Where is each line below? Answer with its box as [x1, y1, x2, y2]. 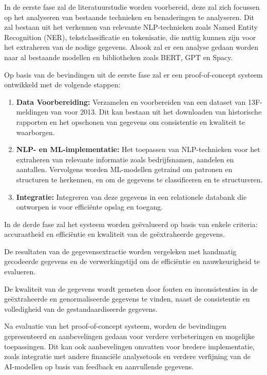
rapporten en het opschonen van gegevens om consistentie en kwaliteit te [16, 116, 245, 127]
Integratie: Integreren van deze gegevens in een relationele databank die [16, 191, 247, 202]
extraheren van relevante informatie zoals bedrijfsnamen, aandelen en [16, 154, 234, 164]
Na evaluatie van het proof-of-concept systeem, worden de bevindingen [4, 321, 226, 331]
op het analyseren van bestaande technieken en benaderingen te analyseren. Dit [4, 11, 255, 22]
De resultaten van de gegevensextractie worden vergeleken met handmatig [4, 246, 237, 256]
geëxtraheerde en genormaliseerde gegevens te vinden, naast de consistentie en [4, 293, 250, 304]
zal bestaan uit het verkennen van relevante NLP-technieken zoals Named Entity [4, 22, 258, 32]
